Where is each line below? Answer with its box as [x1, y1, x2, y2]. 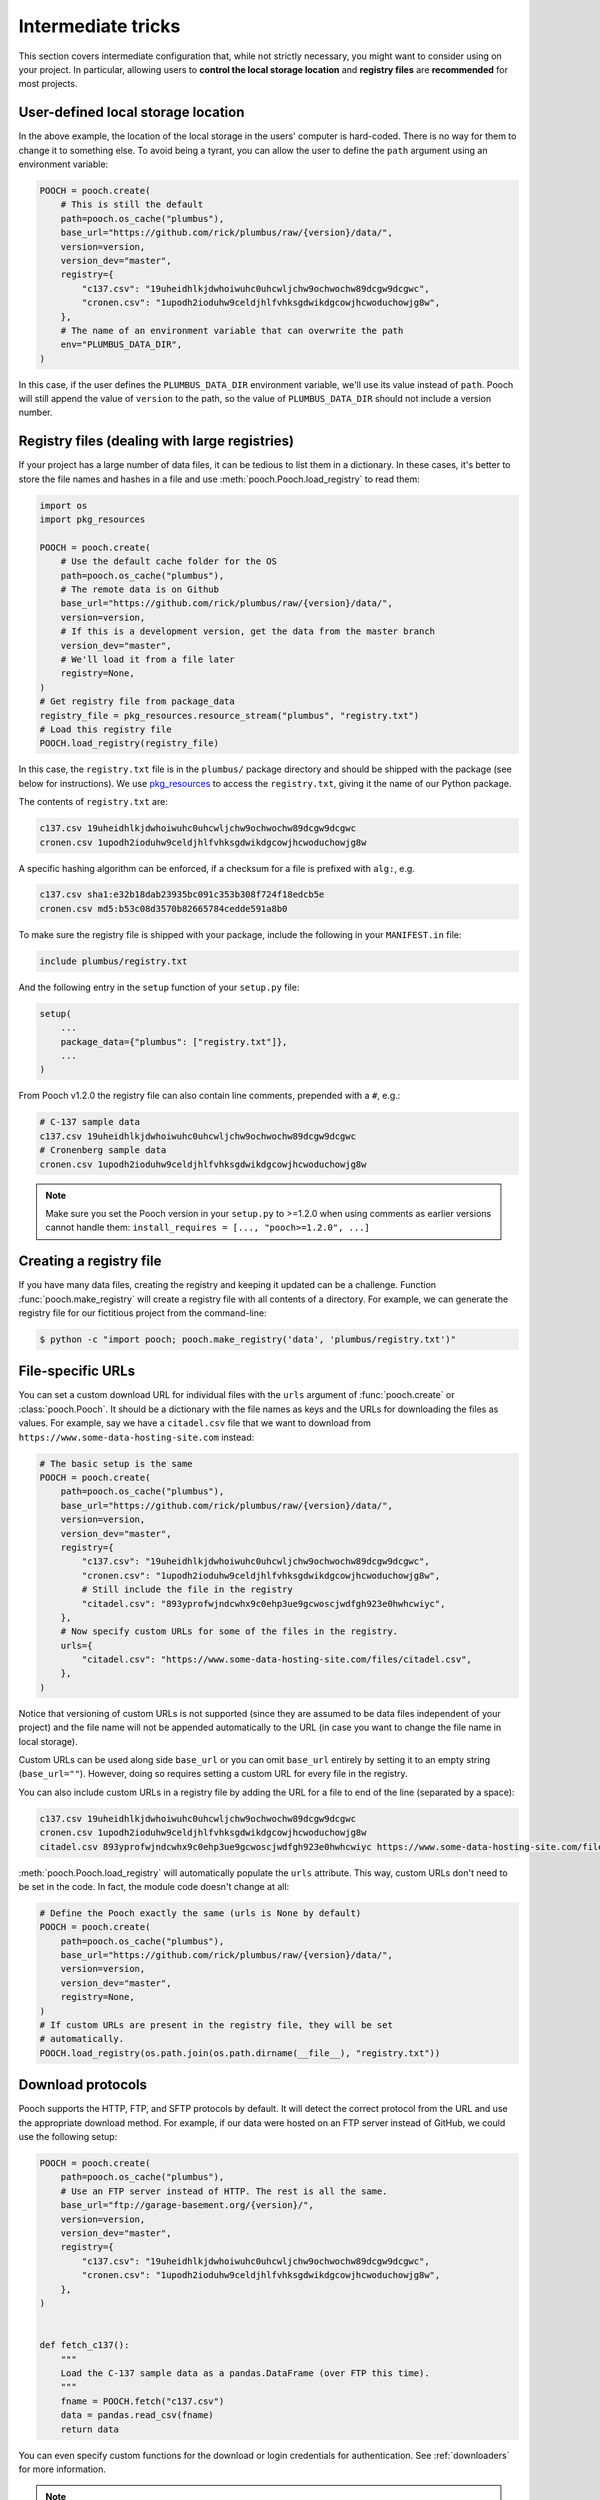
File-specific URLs [18, 1363, 135, 1380]
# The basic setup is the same [39, 1458, 194, 1469]
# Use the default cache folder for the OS [60, 556, 277, 567]
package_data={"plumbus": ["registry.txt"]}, [60, 1036, 288, 1047]
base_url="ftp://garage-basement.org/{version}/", [60, 2200, 314, 2211]
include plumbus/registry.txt [39, 955, 188, 967]
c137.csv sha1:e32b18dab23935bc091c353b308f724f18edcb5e [39, 889, 325, 900]
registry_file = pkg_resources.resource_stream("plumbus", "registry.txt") [39, 710, 420, 721]
